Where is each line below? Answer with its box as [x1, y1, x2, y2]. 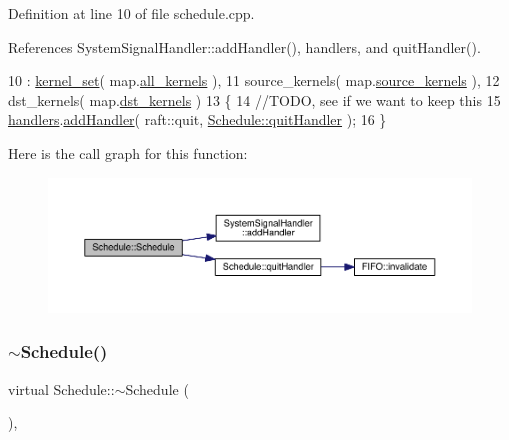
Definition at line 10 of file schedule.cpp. [8, 3, 255, 23]
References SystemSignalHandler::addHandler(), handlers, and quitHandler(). [8, 36, 481, 57]
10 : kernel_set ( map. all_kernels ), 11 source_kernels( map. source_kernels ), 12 [8, 70, 500, 91]
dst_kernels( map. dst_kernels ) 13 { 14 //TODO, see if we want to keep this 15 [8, 89, 501, 110]
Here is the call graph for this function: [8, 142, 248, 163]
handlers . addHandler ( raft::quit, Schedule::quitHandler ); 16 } [8, 109, 387, 130]
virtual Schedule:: [8, 378, 115, 399]
